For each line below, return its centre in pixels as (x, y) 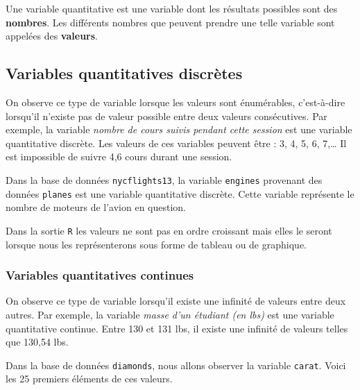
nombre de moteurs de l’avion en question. (96, 207)
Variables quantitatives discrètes (124, 73)
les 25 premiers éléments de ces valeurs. (89, 379)
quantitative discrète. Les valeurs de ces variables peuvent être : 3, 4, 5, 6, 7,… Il (176, 143)
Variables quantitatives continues (100, 275)
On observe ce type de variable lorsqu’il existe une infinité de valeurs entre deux (176, 301)
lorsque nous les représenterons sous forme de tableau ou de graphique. (156, 244)
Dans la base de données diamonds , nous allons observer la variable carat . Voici (176, 365)
